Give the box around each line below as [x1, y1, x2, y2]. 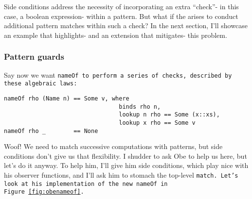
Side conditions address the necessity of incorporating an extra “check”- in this [4, 1, 239, 11]
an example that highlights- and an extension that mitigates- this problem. [4, 30, 227, 40]
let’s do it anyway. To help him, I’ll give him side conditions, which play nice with [4, 160, 249, 170]
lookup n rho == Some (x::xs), [119, 111, 220, 118]
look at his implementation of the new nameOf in [4, 180, 168, 187]
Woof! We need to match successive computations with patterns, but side [4, 141, 223, 151]
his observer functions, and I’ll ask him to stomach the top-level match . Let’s [4, 169, 238, 180]
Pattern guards [4, 50, 64, 63]
